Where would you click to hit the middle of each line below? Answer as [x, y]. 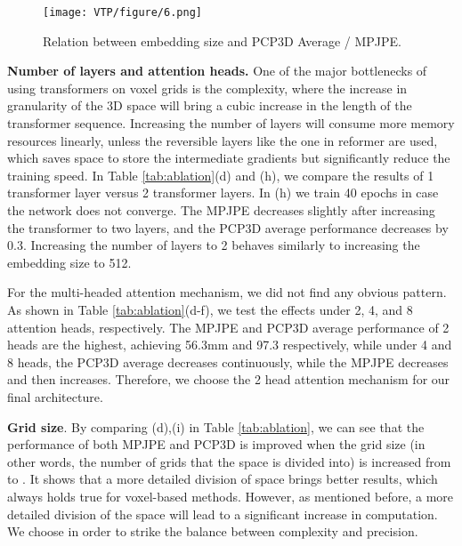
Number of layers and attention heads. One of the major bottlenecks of [217, 71]
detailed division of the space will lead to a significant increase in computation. [223, 514]
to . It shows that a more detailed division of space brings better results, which [223, 479]
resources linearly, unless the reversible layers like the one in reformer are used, [223, 140]
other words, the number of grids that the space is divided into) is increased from [229, 461]
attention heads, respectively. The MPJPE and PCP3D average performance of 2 [228, 327]
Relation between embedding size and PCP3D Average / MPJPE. [223, 40]
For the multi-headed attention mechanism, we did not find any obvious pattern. [227, 292]
